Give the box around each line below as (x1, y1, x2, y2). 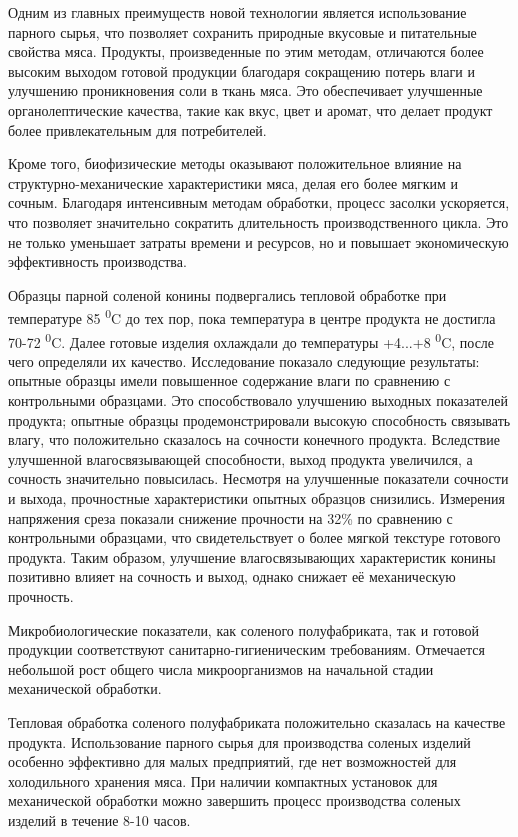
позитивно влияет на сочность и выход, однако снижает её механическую (8, 566, 456, 587)
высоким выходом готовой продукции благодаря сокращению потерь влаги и (8, 60, 475, 81)
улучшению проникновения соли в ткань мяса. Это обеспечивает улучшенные (8, 80, 483, 101)
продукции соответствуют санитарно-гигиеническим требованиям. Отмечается (8, 639, 485, 660)
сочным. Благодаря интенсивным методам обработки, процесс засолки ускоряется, (8, 192, 510, 213)
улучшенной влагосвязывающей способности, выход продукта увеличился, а (8, 448, 473, 469)
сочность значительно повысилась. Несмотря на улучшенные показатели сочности (8, 468, 509, 489)
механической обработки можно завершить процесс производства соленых (8, 790, 461, 811)
